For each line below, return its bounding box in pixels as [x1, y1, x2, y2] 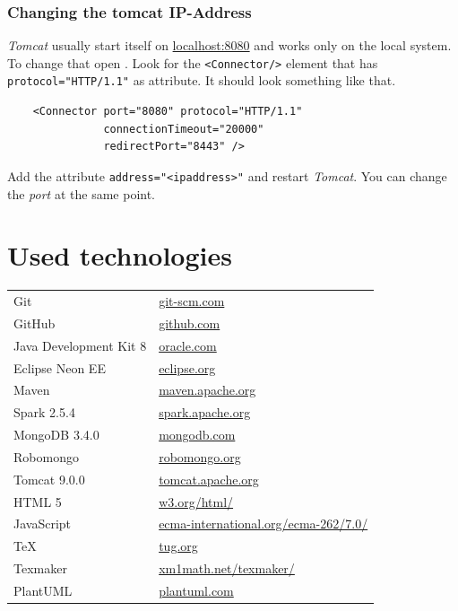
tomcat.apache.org [159, 469, 259, 488]
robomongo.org [159, 447, 241, 466]
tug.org [159, 537, 198, 555]
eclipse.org [159, 358, 216, 377]
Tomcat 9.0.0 [13, 469, 85, 488]
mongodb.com [159, 425, 236, 444]
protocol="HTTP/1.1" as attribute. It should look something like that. [7, 71, 396, 90]
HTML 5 [13, 492, 62, 511]
